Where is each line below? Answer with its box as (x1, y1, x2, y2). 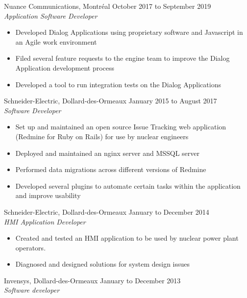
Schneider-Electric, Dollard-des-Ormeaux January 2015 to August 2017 (4, 96, 217, 106)
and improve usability (15, 190, 81, 200)
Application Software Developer (4, 10, 98, 21)
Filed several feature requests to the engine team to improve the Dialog (15, 53, 230, 63)
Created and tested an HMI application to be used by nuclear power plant (15, 233, 239, 243)
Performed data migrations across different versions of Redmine (15, 164, 206, 174)
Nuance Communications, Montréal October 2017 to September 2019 (4, 1, 211, 11)
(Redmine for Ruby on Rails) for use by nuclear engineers (15, 131, 189, 141)
